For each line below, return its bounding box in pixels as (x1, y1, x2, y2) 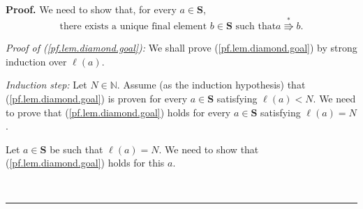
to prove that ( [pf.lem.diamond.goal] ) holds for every (6, 104, 231, 119)
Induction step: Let (6, 77, 87, 92)
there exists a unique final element (59, 22, 207, 32)
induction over (6, 54, 67, 68)
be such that (50, 141, 103, 156)
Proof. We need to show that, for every (6, 2, 177, 16)
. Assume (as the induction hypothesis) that (117, 77, 306, 92)
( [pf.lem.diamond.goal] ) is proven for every (6, 91, 188, 105)
